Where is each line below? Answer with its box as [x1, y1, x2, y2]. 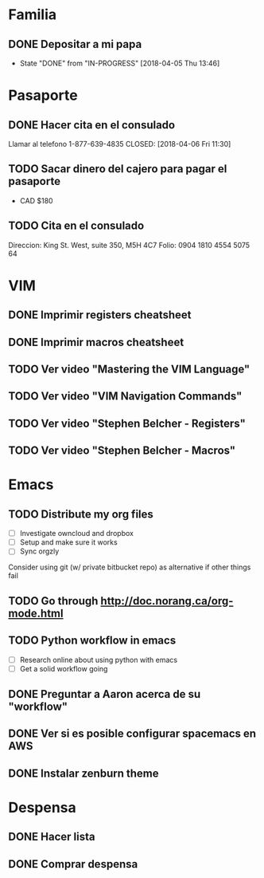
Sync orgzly [19, 546, 60, 556]
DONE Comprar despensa [8, 857, 138, 871]
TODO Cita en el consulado [8, 219, 145, 233]
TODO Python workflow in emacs [8, 634, 177, 648]
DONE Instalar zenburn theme [8, 766, 159, 780]
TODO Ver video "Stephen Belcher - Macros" [8, 444, 236, 458]
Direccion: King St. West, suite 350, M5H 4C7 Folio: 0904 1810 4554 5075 [8, 240, 250, 250]
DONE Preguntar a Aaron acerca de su [8, 687, 201, 701]
